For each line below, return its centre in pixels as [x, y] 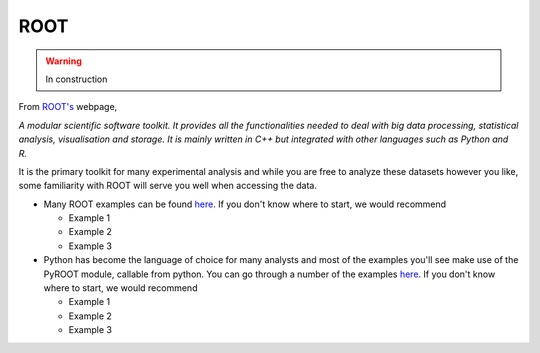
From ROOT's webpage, [68, 107]
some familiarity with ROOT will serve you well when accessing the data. [167, 186]
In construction [76, 79]
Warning [63, 61]
